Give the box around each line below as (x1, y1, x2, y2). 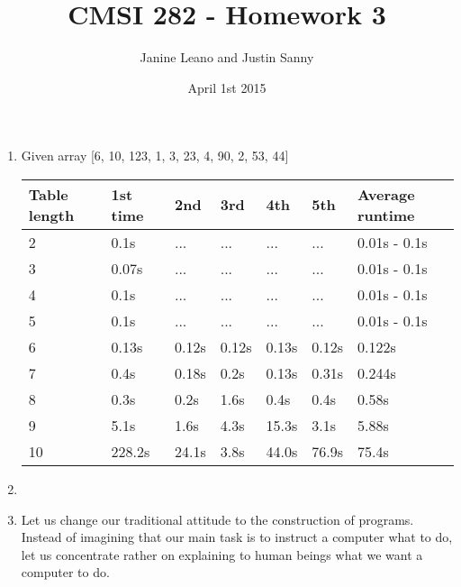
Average (357, 183, 415, 205)
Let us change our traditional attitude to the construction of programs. (21, 509, 414, 528)
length (28, 204, 75, 225)
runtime (357, 204, 415, 225)
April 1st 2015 (187, 78, 267, 96)
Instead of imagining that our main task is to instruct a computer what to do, (21, 527, 453, 546)
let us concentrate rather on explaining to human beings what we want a (21, 545, 423, 564)
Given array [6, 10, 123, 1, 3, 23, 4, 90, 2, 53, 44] (21, 146, 289, 165)
